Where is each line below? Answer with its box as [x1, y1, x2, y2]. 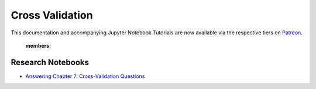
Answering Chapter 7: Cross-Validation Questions [25, 73, 145, 80]
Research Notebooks [11, 57, 89, 67]
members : [25, 42, 51, 49]
